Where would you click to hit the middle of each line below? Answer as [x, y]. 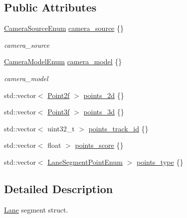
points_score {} [99, 145]
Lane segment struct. [36, 209]
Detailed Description [59, 188]
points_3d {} [104, 112]
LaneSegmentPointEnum [85, 162]
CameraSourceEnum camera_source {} [64, 28]
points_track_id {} [118, 128]
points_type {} [160, 162]
